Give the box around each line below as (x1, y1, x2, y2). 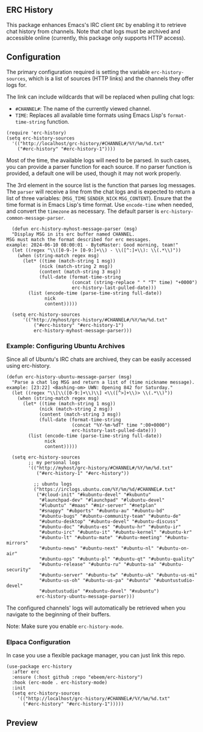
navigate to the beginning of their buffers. (6, 610, 111, 618)
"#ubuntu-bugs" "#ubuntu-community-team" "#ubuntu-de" (38, 513, 182, 519)
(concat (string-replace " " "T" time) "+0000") (71, 279, 198, 285)
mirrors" (6, 540, 29, 546)
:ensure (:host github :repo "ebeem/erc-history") (12, 674, 143, 681)
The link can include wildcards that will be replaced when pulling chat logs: (6, 93, 195, 100)
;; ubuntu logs (33, 480, 72, 487)
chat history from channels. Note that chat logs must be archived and (6, 28, 180, 35)
